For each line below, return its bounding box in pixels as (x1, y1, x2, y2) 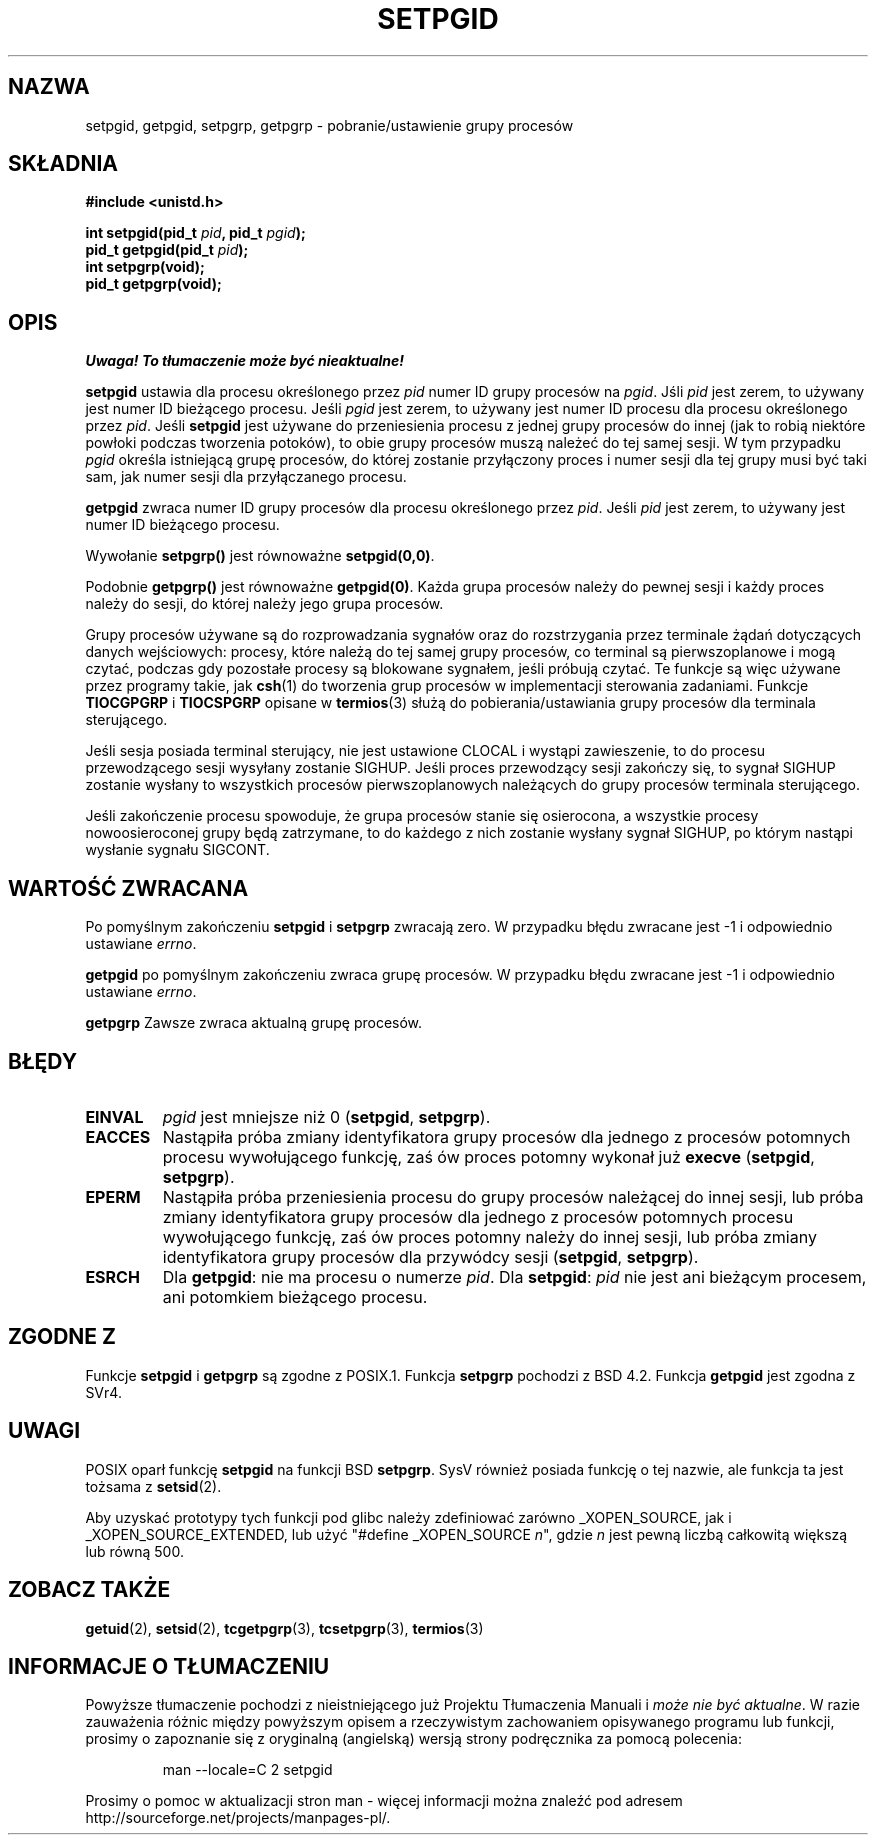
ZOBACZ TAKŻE (8, 1577, 171, 1603)
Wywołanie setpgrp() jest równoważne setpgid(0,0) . (85, 547, 435, 565)
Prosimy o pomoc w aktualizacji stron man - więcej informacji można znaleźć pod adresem (85, 1792, 683, 1810)
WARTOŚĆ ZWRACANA (8, 875, 249, 901)
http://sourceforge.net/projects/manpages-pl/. (85, 1809, 391, 1827)
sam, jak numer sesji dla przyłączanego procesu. (85, 468, 407, 486)
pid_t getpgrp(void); (85, 275, 222, 293)
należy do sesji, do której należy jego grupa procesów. (85, 595, 444, 613)
